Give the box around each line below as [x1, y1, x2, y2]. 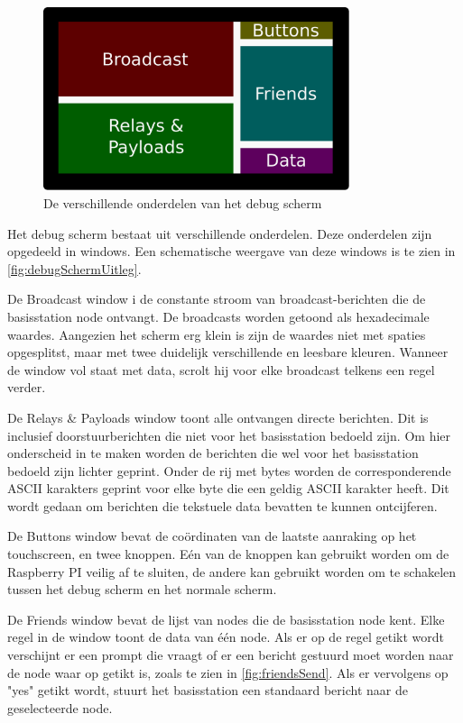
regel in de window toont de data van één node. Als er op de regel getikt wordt [7, 627, 444, 646]
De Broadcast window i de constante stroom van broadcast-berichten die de [7, 289, 426, 308]
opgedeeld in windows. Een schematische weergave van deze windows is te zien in [7, 242, 456, 261]
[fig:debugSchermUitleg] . [7, 259, 142, 278]
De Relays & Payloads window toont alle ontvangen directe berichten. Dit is [7, 407, 429, 426]
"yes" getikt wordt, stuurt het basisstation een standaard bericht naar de [7, 681, 408, 700]
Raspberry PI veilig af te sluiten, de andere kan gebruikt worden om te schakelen [7, 562, 457, 581]
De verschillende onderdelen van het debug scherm [43, 193, 322, 212]
